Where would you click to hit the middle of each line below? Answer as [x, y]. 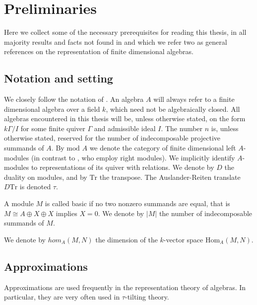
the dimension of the [127, 239]
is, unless [225, 128]
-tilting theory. [147, 297]
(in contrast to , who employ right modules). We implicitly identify [133, 157]
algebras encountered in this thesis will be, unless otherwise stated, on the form [125, 118]
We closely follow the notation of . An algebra [74, 99]
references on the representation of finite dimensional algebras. [99, 51]
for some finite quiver [53, 128]
